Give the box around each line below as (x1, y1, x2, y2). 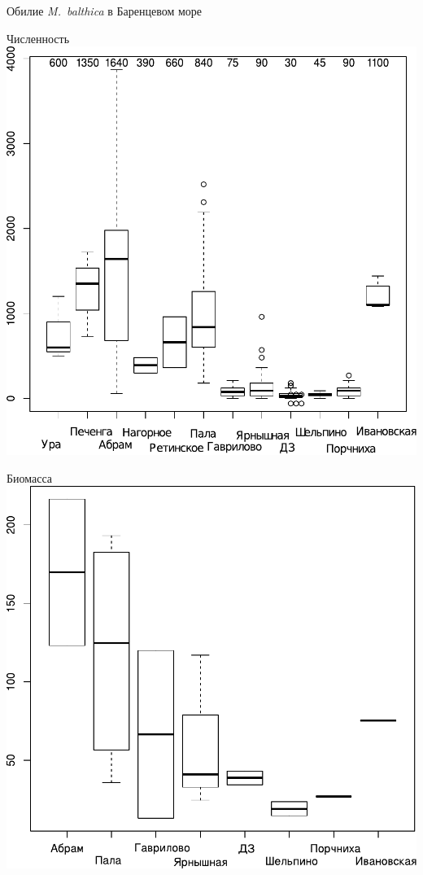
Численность (7, 29, 70, 46)
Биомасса (7, 469, 53, 486)
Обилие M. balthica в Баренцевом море (7, 2, 203, 19)
